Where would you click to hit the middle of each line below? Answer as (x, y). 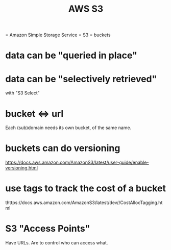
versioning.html (22, 168)
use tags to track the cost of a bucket (86, 189)
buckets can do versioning (63, 148)
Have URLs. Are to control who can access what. (57, 243)
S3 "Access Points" (48, 229)
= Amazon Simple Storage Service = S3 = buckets (58, 35)
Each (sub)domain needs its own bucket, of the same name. (68, 128)
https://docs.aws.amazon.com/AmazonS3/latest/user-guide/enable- (77, 162)
